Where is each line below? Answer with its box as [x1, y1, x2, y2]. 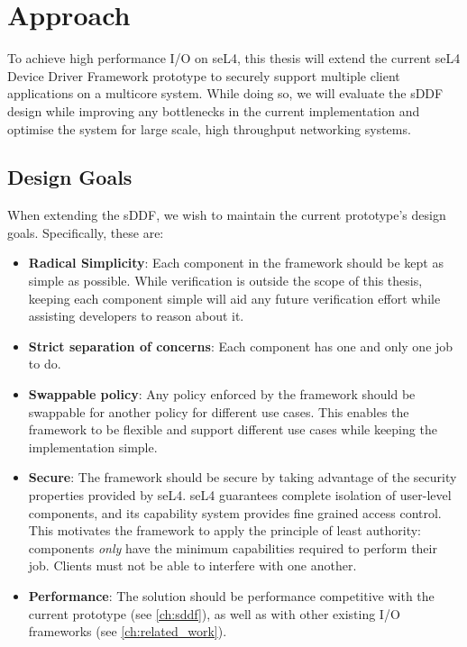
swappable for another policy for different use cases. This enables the [28, 402, 409, 421]
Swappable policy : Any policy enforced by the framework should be [28, 385, 416, 404]
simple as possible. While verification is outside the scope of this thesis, [28, 271, 423, 290]
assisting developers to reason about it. [28, 306, 244, 325]
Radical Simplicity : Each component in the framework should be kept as [28, 253, 444, 272]
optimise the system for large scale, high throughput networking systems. [7, 119, 411, 138]
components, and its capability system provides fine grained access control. [28, 503, 442, 522]
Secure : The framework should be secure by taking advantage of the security [28, 468, 457, 487]
